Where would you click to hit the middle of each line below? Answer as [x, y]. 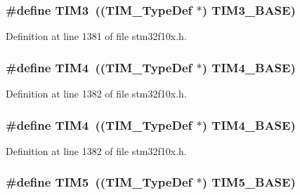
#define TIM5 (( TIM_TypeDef [99, 182]
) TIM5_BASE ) [249, 182]
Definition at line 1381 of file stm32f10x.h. [96, 36]
